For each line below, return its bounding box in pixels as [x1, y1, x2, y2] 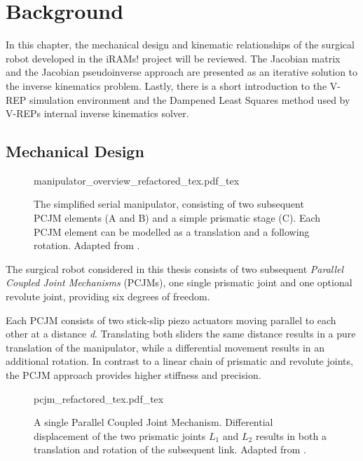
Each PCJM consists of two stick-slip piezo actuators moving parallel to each [6, 312, 336, 327]
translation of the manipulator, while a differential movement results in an [6, 340, 325, 354]
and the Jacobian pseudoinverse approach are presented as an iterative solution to [6, 65, 358, 79]
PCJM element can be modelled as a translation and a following [34, 224, 310, 239]
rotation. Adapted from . [34, 238, 140, 253]
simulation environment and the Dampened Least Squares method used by [29, 92, 350, 107]
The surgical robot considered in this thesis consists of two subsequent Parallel [6, 261, 344, 276]
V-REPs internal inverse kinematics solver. [6, 106, 189, 121]
